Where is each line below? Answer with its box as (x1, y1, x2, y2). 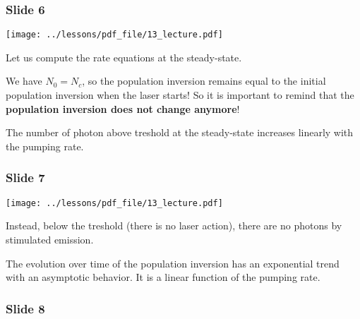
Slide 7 (6, 169, 45, 186)
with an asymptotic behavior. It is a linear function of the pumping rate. (6, 270, 320, 284)
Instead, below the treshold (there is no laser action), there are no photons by (6, 218, 342, 233)
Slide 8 (6, 299, 45, 317)
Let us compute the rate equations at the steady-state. (6, 49, 242, 64)
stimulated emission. (6, 231, 94, 246)
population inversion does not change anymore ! (6, 101, 240, 116)
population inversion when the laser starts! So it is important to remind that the (6, 88, 354, 102)
